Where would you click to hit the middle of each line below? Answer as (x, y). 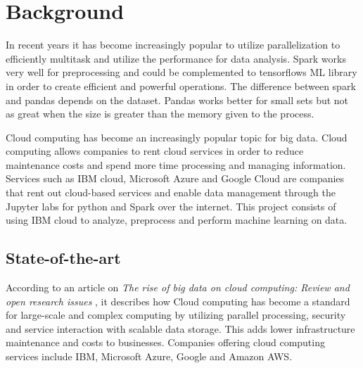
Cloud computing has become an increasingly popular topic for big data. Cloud (177, 137)
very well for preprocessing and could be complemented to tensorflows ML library (181, 72)
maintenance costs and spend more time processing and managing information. (176, 164)
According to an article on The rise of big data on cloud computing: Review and (178, 287)
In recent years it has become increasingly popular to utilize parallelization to (173, 45)
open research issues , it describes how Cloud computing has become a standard (178, 301)
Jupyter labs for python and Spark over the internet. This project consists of (171, 206)
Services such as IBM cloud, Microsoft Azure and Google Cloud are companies (175, 178)
